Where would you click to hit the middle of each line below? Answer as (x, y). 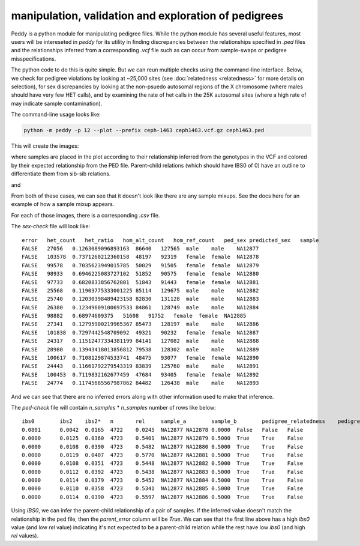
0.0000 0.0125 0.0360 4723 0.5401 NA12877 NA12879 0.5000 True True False (163, 438)
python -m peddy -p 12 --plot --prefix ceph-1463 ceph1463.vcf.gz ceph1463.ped (144, 130)
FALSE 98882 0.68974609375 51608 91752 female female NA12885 (134, 316)
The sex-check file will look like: (51, 226)
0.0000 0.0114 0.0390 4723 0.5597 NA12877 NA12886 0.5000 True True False (163, 497)
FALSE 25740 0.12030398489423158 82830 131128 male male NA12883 (140, 299)
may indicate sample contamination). (57, 103)
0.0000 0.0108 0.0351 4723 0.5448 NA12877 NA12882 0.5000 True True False (163, 463)
